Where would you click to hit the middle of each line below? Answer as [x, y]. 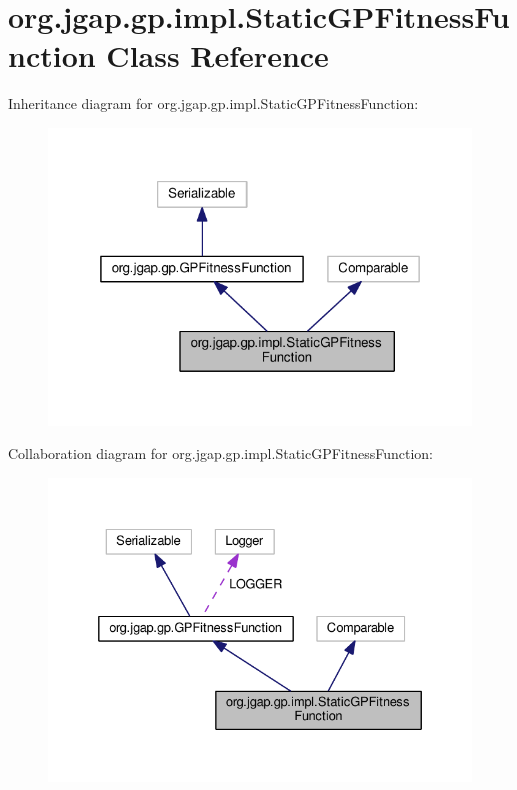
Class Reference [217, 55]
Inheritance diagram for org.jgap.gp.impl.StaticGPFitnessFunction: [213, 103]
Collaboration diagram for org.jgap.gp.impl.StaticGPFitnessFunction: [220, 453]
